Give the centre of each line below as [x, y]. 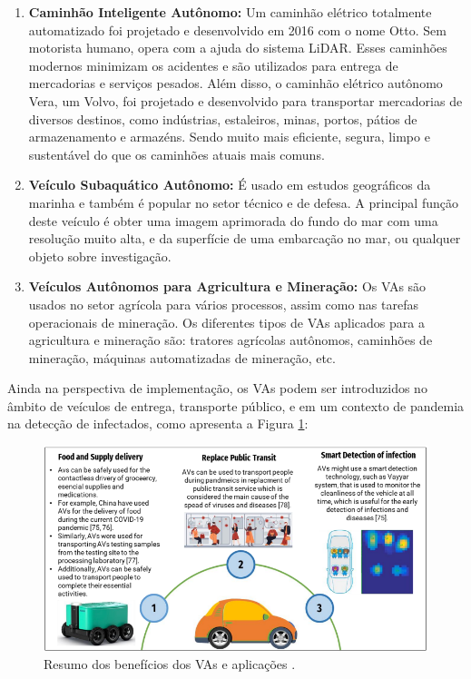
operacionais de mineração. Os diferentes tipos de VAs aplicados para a [226, 322]
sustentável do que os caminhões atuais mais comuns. [177, 154]
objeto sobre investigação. [100, 256]
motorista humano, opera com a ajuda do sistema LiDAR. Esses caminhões [238, 48]
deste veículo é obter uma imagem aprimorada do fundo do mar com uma [233, 220]
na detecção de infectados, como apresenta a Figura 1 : [158, 423]
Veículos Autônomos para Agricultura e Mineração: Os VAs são [227, 286]
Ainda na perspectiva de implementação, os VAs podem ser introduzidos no [217, 388]
